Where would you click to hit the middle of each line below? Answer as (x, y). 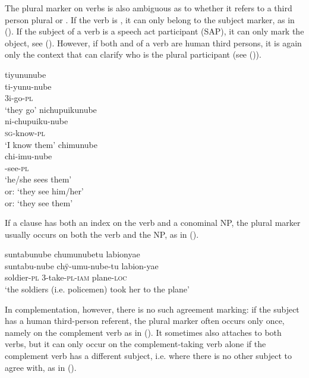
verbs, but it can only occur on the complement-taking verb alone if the (135, 344)
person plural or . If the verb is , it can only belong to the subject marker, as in (150, 19)
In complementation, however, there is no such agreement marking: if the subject (152, 309)
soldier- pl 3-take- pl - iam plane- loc (66, 277)
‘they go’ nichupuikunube (51, 109)
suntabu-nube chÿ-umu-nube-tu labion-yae (82, 265)
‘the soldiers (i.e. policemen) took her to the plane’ (97, 289)
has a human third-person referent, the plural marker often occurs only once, (145, 321)
